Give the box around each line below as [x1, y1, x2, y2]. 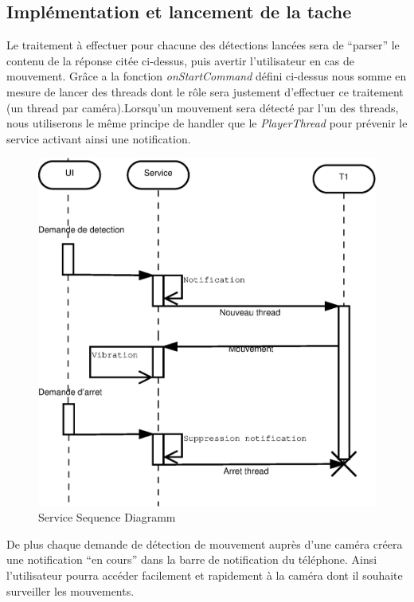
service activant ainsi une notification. [6, 130, 191, 147]
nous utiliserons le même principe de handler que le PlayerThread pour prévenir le [6, 115, 408, 131]
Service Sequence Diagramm [38, 509, 176, 526]
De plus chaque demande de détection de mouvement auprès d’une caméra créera [6, 535, 403, 552]
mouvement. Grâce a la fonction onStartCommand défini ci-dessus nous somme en [6, 68, 407, 84]
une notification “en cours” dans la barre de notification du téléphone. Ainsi [6, 551, 377, 568]
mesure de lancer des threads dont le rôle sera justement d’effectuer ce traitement [6, 83, 404, 100]
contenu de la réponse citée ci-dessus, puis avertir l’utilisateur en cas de [6, 52, 354, 68]
